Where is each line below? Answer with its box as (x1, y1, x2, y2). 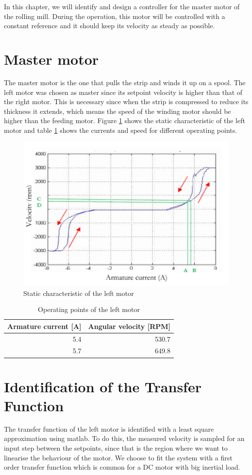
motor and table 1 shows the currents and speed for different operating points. (4, 125, 237, 135)
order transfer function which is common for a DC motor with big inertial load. (4, 462, 240, 472)
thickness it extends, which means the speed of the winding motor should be (4, 106, 231, 116)
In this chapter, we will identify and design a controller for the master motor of (4, 1, 240, 11)
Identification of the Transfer (4, 376, 202, 396)
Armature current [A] (7, 321, 82, 331)
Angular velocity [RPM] (88, 321, 170, 331)
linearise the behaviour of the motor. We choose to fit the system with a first (4, 452, 233, 462)
